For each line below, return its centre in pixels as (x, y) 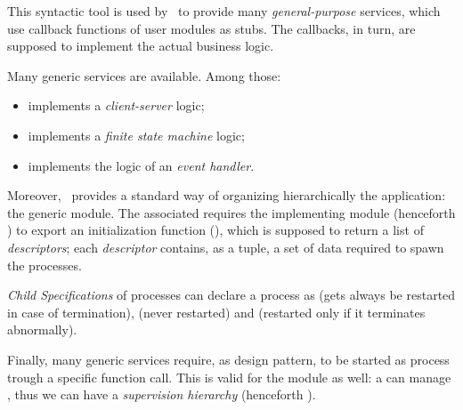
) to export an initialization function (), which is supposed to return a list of (215, 230)
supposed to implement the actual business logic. (141, 46)
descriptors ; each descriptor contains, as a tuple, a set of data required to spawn (226, 247)
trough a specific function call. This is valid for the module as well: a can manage (229, 377)
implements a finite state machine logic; (136, 135)
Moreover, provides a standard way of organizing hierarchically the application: (227, 195)
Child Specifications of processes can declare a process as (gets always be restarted (231, 295)
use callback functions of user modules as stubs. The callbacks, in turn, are (211, 28)
